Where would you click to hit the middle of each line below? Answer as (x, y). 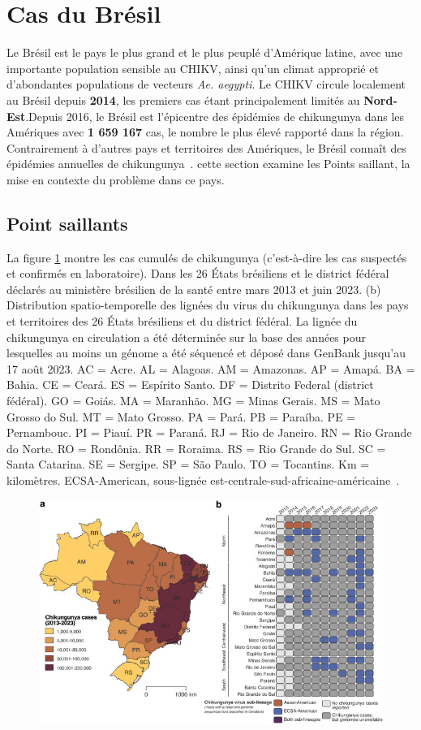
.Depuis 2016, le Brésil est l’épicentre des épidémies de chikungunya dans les (215, 116)
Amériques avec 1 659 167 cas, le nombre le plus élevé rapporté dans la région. (205, 132)
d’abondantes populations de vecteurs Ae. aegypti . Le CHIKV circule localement (206, 84)
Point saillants (67, 223)
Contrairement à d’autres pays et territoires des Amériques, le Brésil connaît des (206, 147)
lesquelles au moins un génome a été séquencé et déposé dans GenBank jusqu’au (206, 353)
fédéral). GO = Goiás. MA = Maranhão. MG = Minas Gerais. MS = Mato (193, 401)
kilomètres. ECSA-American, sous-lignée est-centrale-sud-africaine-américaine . (203, 479)
